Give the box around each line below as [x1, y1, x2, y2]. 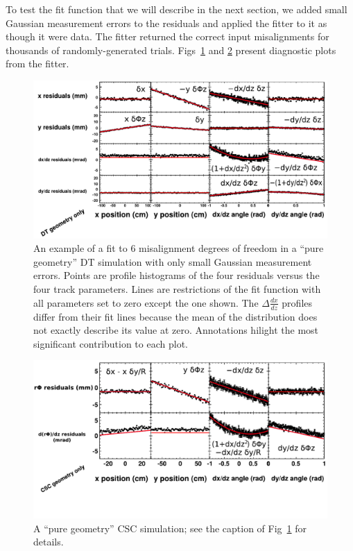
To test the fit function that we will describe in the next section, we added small [6, 2, 347, 16]
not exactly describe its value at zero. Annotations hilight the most [33, 323, 319, 337]
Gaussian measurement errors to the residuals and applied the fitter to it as [6, 15, 327, 30]
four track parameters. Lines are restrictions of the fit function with [33, 282, 321, 296]
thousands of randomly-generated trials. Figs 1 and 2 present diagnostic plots [6, 42, 336, 57]
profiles [282, 295, 313, 310]
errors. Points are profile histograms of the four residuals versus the [33, 268, 320, 282]
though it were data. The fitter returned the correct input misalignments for [6, 29, 329, 44]
